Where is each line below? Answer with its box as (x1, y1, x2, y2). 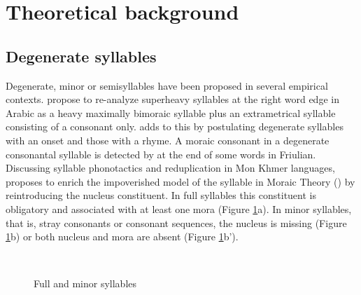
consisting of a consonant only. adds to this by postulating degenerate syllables (6, 119, 344, 134)
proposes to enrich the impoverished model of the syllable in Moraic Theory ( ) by (6, 174, 355, 188)
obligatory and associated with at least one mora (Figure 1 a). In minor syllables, (6, 201, 352, 216)
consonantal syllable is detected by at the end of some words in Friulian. (6, 146, 316, 161)
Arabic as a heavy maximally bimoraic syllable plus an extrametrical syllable (6, 105, 336, 120)
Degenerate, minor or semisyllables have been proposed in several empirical (6, 78, 328, 92)
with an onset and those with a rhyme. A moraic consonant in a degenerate (6, 132, 330, 147)
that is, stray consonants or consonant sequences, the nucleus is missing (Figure (6, 215, 347, 230)
